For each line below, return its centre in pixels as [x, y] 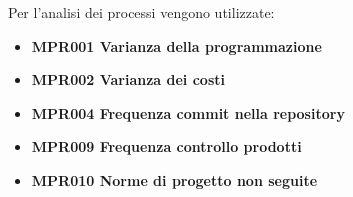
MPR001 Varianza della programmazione [176, 45]
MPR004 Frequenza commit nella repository [188, 112]
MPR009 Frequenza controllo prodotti [166, 146]
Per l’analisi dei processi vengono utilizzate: [141, 12]
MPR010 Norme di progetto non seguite [174, 179]
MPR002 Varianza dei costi [128, 79]
